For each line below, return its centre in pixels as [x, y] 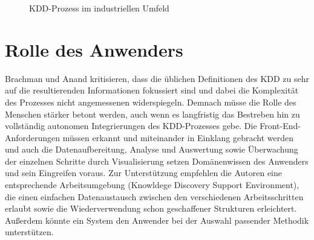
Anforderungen [33, 137]
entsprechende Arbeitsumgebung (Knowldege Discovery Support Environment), [152, 185]
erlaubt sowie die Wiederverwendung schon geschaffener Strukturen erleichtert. [151, 208]
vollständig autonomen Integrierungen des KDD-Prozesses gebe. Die [131, 126]
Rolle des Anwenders [94, 49]
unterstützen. [29, 232]
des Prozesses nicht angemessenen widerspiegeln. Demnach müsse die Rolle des [151, 102]
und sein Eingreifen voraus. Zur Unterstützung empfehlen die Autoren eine [143, 173]
